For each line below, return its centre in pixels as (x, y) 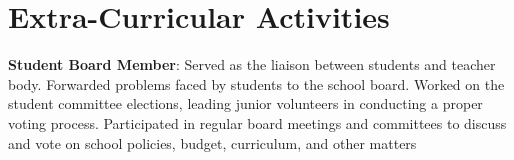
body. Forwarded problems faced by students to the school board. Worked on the (256, 83)
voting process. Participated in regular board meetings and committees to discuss (257, 122)
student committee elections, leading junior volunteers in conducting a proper (245, 103)
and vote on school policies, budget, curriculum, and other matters (212, 142)
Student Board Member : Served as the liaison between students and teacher (252, 64)
